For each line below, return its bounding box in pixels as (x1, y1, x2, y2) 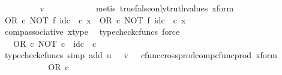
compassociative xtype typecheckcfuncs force (4, 25, 180, 38)
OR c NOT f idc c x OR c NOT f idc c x (4, 13, 186, 26)
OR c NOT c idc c (13, 37, 97, 49)
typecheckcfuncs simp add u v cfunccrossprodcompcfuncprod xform (4, 49, 277, 61)
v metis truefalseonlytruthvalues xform (40, 2, 234, 14)
